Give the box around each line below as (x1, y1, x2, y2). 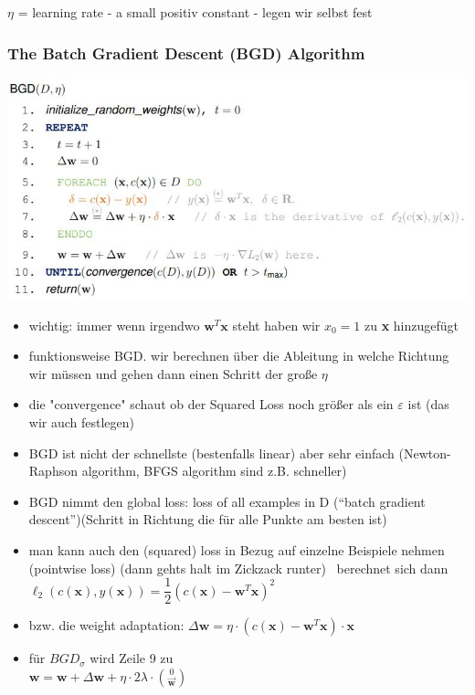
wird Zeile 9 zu (90, 648, 174, 668)
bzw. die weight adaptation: (28, 616, 185, 635)
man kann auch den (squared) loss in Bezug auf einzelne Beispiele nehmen (28, 540, 445, 559)
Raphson (28, 461, 78, 480)
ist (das (407, 395, 449, 414)
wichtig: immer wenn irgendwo (28, 315, 200, 334)
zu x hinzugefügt (364, 315, 459, 334)
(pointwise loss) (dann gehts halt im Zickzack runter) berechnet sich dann (28, 558, 449, 577)
